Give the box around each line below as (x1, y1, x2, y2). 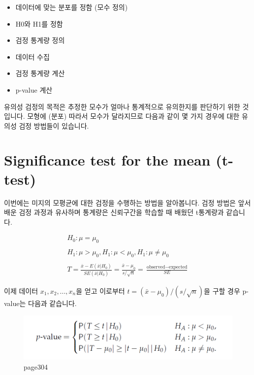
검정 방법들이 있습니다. (19, 120, 89, 131)
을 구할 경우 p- (204, 285, 249, 296)
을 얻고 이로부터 (76, 285, 125, 296)
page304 (24, 361, 48, 372)
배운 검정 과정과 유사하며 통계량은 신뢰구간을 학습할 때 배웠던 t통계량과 (4, 207, 224, 217)
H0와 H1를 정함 (15, 18, 63, 29)
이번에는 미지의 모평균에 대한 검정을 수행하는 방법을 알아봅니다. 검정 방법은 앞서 (4, 197, 251, 207)
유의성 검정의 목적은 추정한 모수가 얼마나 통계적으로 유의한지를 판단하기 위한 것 (4, 101, 249, 111)
